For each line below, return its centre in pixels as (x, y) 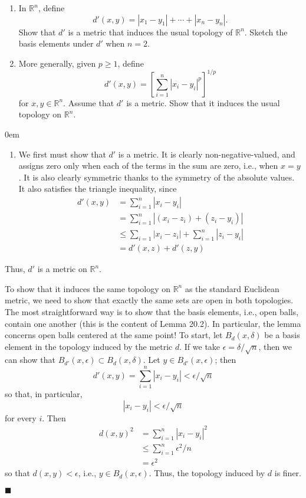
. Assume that (89, 102)
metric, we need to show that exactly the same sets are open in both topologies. (149, 300)
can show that (30, 360)
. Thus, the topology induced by (207, 473)
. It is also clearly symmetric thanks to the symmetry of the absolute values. (157, 177)
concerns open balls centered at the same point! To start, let (114, 335)
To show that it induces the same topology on (88, 288)
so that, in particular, (44, 394)
